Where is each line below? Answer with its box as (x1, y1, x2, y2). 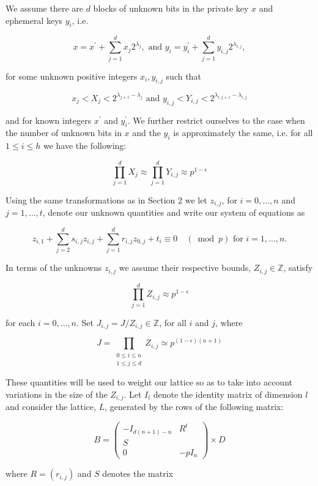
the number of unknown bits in (6, 126, 122, 139)
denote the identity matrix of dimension (153, 387, 303, 400)
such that (166, 69, 201, 82)
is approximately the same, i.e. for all (173, 126, 313, 139)
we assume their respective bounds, (119, 261, 251, 274)
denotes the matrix (102, 467, 173, 480)
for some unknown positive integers (6, 69, 138, 82)
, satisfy (283, 261, 313, 274)
